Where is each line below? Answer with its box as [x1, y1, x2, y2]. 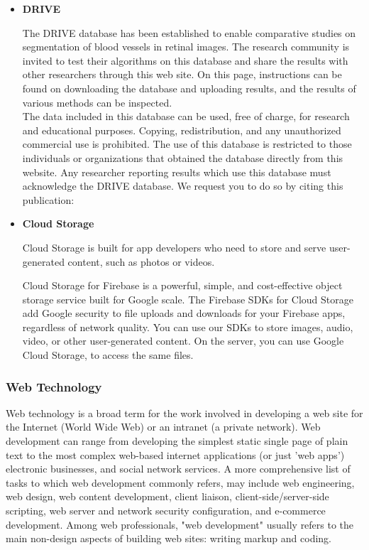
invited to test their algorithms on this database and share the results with [22, 53, 348, 68]
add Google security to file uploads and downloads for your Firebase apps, [22, 306, 346, 320]
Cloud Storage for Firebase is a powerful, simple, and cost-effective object [22, 278, 343, 293]
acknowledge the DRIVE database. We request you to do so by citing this [22, 178, 343, 193]
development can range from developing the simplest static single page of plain [6, 433, 348, 448]
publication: [22, 192, 75, 207]
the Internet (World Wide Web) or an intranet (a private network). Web [6, 419, 321, 434]
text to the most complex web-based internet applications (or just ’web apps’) [6, 447, 345, 462]
